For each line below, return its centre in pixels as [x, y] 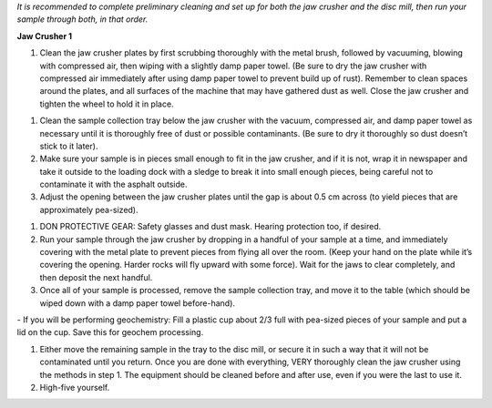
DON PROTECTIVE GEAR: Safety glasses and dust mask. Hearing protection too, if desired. [210, 227]
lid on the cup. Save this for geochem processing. [110, 332]
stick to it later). [69, 146]
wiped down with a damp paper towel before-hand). [138, 303]
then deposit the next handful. [96, 277]
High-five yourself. [75, 387]
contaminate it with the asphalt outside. [113, 184]
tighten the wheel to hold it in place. [107, 104]
